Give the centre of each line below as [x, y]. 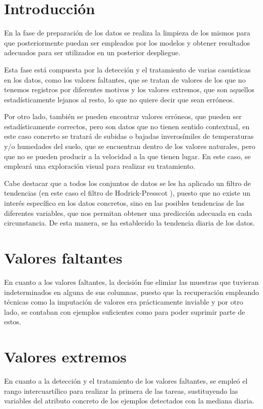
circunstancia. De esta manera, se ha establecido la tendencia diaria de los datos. [130, 223]
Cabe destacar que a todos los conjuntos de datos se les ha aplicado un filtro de [128, 183]
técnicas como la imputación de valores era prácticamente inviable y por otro [124, 302]
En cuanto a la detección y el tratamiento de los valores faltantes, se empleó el [126, 381]
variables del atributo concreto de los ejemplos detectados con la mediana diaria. [129, 401]
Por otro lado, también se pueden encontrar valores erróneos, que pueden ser [123, 116]
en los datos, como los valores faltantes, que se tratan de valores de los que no [125, 79]
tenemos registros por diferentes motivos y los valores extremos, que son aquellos [129, 89]
